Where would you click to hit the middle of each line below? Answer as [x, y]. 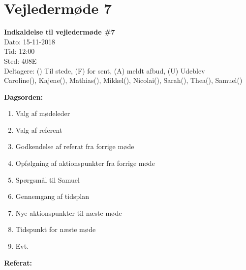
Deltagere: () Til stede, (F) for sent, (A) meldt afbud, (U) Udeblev [105, 70]
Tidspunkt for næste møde [56, 229]
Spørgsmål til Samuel [47, 179]
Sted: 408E [20, 60]
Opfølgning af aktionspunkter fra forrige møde [85, 163]
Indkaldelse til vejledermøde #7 [60, 32]
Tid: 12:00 [19, 51]
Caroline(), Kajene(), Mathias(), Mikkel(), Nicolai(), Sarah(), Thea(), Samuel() [123, 80]
